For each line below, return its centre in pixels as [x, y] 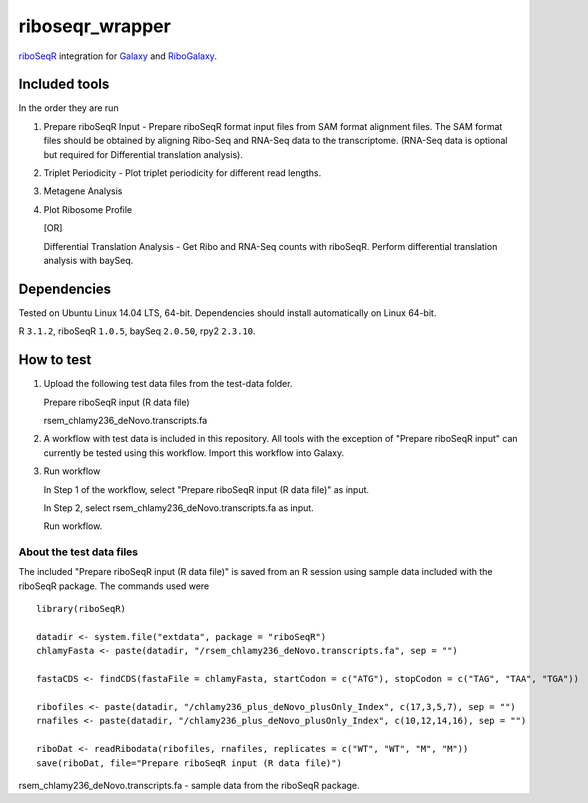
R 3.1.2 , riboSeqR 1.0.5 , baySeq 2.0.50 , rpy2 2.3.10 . [137, 331]
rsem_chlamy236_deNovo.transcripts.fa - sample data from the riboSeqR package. [189, 785]
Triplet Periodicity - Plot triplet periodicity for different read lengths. [182, 173]
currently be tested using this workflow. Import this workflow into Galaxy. [194, 452]
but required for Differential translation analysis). [143, 154]
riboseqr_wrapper [95, 26]
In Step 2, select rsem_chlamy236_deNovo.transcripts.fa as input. [178, 507]
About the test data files [78, 552]
